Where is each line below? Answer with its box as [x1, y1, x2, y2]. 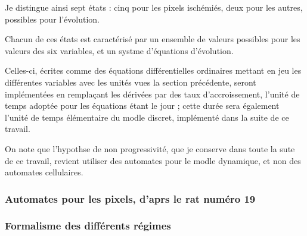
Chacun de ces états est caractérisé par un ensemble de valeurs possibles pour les [5, 33, 300, 45]
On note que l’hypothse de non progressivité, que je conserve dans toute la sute [5, 142, 295, 155]
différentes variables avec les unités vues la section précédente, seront [5, 75, 256, 88]
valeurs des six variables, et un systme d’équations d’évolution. [5, 44, 234, 56]
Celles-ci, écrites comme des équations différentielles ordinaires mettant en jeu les [5, 64, 302, 77]
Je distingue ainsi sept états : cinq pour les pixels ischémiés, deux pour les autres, [5, 1, 303, 13]
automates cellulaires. [5, 166, 83, 178]
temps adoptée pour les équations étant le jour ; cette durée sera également [5, 99, 280, 112]
